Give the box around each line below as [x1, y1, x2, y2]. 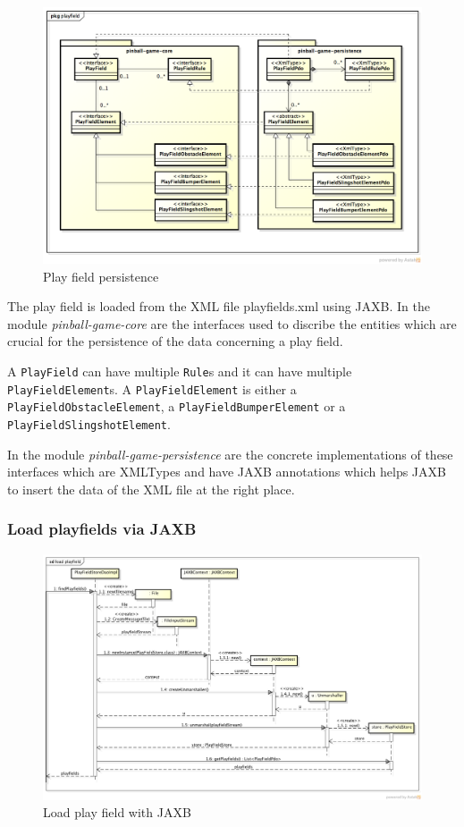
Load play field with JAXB [43, 803, 191, 822]
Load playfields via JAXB [7, 518, 197, 540]
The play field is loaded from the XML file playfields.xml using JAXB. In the [7, 297, 430, 316]
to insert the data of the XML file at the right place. [7, 479, 295, 498]
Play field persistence [43, 266, 159, 285]
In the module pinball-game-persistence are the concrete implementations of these [7, 444, 453, 463]
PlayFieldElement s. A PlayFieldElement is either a [7, 379, 297, 398]
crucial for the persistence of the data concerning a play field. [7, 332, 343, 350]
